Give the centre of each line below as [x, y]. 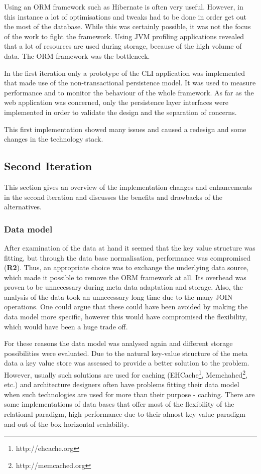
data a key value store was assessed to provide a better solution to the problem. [127, 363]
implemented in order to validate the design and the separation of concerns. [120, 112]
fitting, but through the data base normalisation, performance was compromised [127, 257]
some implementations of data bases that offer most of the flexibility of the [119, 404]
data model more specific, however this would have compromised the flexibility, [126, 317]
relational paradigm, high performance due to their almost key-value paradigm [125, 414]
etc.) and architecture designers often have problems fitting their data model [122, 384]
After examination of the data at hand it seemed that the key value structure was [130, 247]
